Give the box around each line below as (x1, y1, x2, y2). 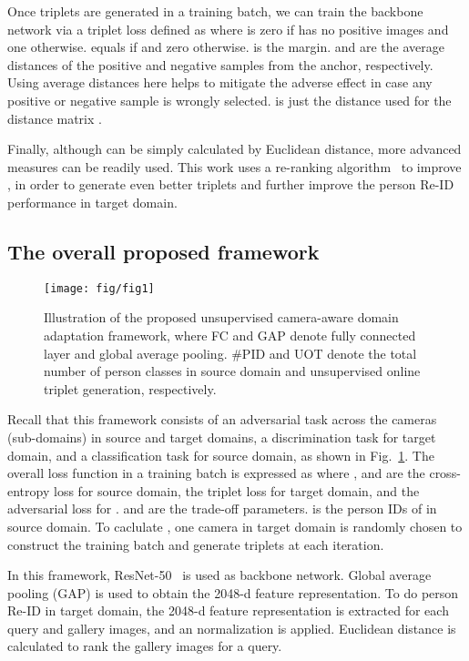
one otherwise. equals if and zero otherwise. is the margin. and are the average (7, 37, 445, 56)
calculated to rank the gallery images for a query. (7, 636, 282, 656)
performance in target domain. (7, 192, 178, 211)
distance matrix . (7, 108, 102, 127)
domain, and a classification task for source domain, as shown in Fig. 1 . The (7, 445, 434, 464)
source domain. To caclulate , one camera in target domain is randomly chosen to (7, 516, 463, 535)
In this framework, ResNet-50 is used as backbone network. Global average (7, 565, 432, 585)
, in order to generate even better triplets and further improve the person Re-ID (7, 175, 454, 194)
